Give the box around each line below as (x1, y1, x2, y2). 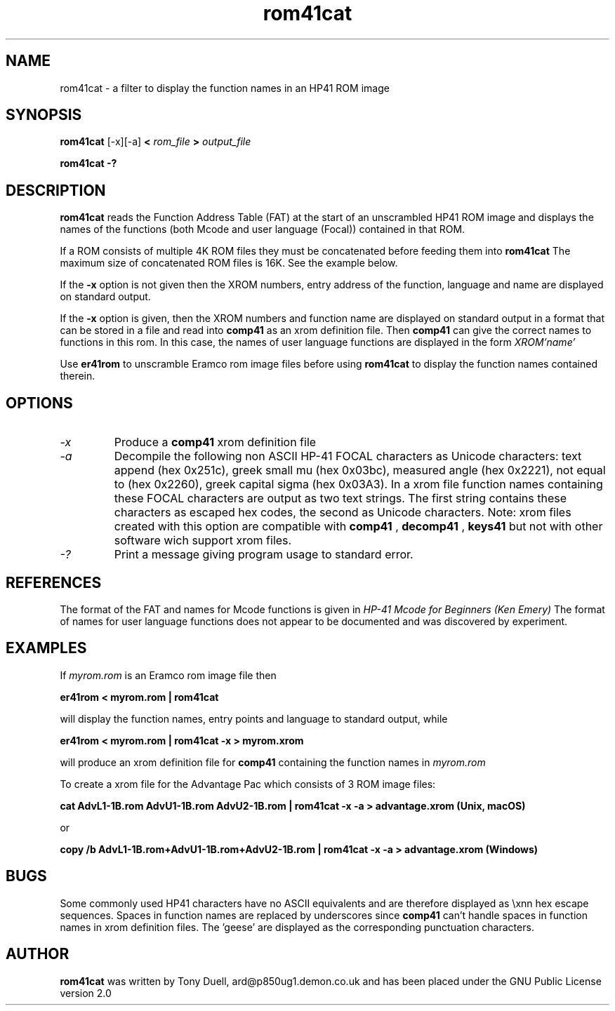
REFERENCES (6, 573, 102, 591)
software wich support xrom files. (114, 533, 292, 548)
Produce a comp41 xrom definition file (114, 435, 317, 450)
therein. (60, 370, 95, 382)
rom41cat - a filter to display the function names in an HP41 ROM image (60, 81, 390, 94)
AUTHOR (6, 945, 70, 963)
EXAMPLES (6, 639, 87, 657)
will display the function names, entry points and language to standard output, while (60, 712, 448, 725)
